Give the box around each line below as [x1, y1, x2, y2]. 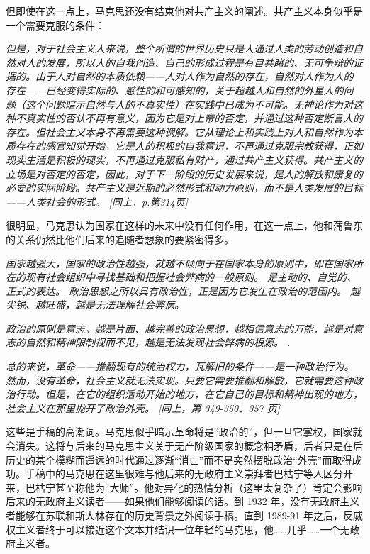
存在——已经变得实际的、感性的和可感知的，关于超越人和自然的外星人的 [6, 82, 344, 97]
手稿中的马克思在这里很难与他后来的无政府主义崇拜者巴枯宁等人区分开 [25, 466, 353, 481]
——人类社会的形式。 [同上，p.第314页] [6, 194, 189, 209]
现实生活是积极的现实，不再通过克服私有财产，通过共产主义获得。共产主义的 [6, 152, 363, 167]
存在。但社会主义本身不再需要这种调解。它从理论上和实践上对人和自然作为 [6, 124, 353, 139]
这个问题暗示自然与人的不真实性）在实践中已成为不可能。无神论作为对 [25, 96, 353, 111]
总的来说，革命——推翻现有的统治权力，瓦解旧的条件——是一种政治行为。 [6, 359, 354, 374]
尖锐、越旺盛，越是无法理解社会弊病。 [6, 297, 184, 312]
